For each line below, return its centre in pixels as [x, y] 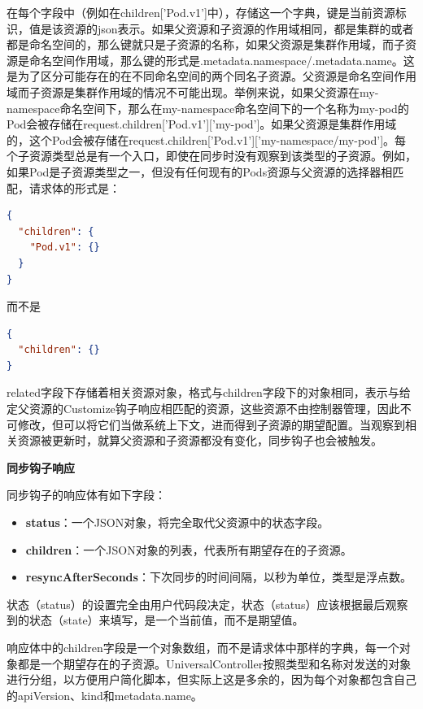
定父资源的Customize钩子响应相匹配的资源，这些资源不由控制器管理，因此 [203, 409]
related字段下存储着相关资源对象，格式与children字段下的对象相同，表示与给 [209, 392]
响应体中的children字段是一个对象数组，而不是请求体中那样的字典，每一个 [203, 647]
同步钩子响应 [41, 467]
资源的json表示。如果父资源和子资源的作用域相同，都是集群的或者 [238, 28]
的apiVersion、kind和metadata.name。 [105, 695]
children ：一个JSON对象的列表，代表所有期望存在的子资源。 [189, 549]
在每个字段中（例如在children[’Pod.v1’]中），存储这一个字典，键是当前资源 [201, 12]
